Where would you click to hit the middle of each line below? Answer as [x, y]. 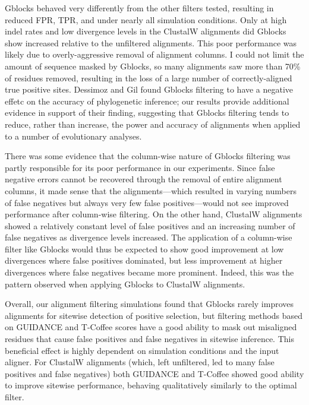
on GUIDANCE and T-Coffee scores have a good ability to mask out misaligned [151, 327]
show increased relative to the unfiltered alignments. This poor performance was [151, 42]
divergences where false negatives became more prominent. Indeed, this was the [149, 272]
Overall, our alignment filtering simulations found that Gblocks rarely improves [149, 304]
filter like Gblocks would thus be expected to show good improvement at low [144, 249]
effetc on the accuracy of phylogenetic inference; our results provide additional [147, 101]
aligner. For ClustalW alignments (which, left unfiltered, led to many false [140, 362]
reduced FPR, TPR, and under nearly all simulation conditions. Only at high [146, 19]
